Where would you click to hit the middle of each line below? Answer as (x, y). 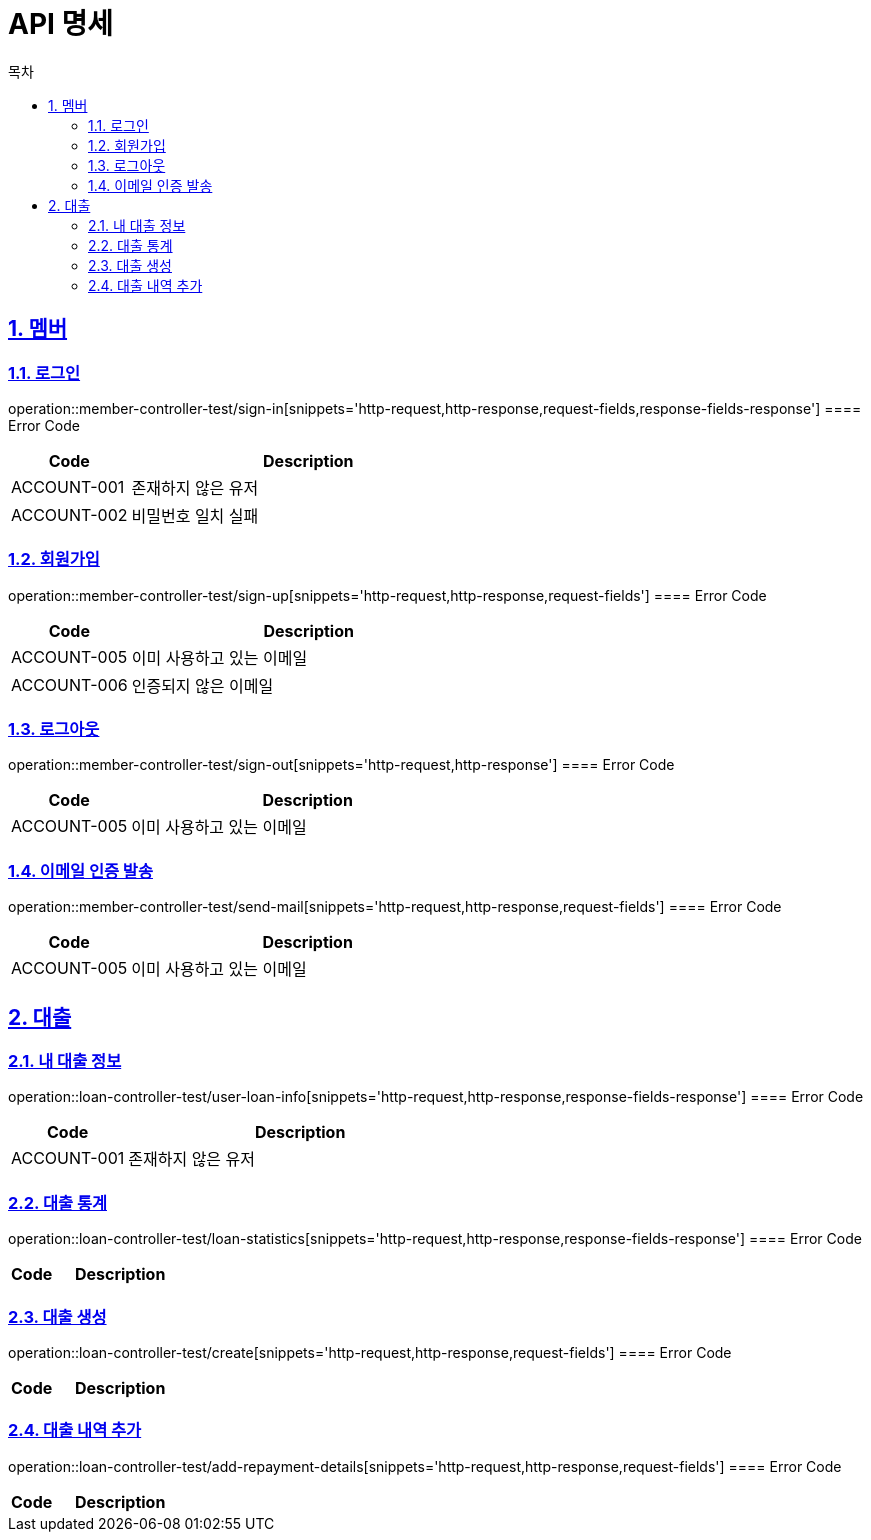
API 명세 (61, 24)
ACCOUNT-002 (69, 514)
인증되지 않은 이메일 (202, 685)
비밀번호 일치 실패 (195, 515)
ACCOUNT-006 (69, 684)
